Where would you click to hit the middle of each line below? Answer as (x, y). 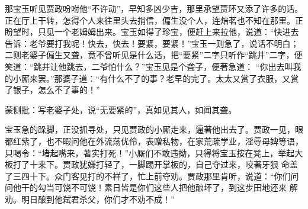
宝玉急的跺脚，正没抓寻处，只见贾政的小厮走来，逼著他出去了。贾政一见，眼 (154, 129)
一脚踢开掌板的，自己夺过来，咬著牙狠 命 (209, 164)
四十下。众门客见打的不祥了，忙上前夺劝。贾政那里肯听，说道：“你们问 (160, 176)
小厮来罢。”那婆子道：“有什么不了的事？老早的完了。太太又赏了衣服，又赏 (156, 78)
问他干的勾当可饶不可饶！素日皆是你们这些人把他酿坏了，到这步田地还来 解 (151, 187)
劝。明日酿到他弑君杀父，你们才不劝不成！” (90, 199)
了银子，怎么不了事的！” (52, 90)
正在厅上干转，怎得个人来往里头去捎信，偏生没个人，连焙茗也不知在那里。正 (154, 20)
